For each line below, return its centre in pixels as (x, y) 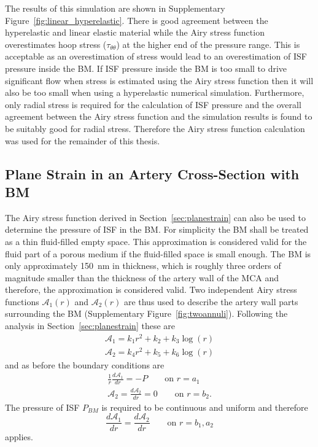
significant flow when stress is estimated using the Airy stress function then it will (159, 80)
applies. (19, 437)
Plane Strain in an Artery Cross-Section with (152, 173)
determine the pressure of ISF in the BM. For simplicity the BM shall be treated (157, 229)
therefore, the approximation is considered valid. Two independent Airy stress (151, 290)
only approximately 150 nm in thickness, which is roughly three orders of (143, 266)
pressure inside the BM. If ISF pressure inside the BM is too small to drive (146, 68)
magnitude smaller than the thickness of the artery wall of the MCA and (142, 277)
